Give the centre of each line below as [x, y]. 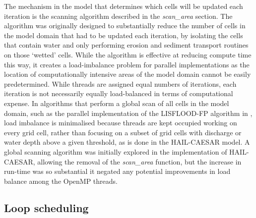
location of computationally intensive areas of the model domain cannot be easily [128, 74]
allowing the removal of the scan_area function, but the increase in [139, 161]
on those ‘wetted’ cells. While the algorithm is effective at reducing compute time [128, 54]
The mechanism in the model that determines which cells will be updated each [124, 6]
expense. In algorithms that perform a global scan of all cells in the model [117, 103]
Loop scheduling [46, 207]
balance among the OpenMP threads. [61, 181]
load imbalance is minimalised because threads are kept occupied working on [121, 123]
